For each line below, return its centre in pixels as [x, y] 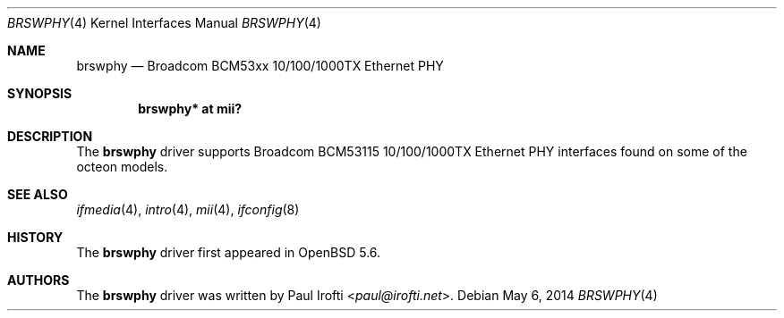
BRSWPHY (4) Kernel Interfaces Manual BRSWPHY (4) [164, 23]
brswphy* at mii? [190, 109]
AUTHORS [38, 280]
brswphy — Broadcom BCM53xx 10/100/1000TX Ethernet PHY [260, 66]
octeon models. [122, 167]
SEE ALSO [38, 194]
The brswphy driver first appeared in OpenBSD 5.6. [229, 252]
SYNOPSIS [40, 93]
